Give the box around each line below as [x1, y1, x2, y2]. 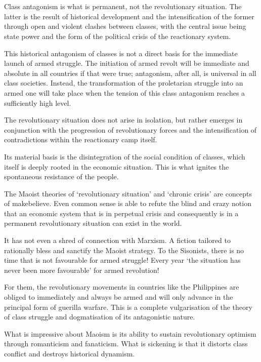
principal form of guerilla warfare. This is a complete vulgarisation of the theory [4, 301, 252, 312]
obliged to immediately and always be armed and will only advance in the [4, 292, 233, 302]
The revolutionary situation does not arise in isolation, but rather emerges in [4, 114, 243, 125]
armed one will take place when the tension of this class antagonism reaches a [4, 87, 245, 98]
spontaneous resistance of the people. [4, 171, 119, 182]
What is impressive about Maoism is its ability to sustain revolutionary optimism [4, 328, 256, 339]
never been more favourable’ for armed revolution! [4, 264, 159, 275]
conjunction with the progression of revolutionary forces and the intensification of [4, 124, 257, 135]
